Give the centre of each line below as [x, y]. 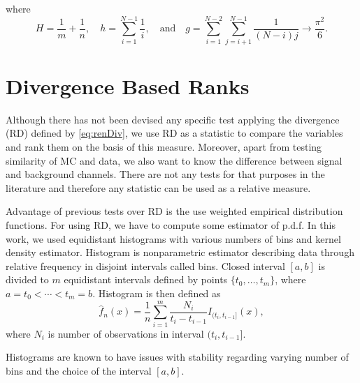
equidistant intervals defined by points [146, 279]
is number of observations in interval [126, 333]
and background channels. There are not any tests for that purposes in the [165, 174]
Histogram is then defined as [159, 293]
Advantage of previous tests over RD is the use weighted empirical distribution [174, 211]
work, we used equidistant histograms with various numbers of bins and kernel [173, 238]
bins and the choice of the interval [79, 370]
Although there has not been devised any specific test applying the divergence [173, 119]
